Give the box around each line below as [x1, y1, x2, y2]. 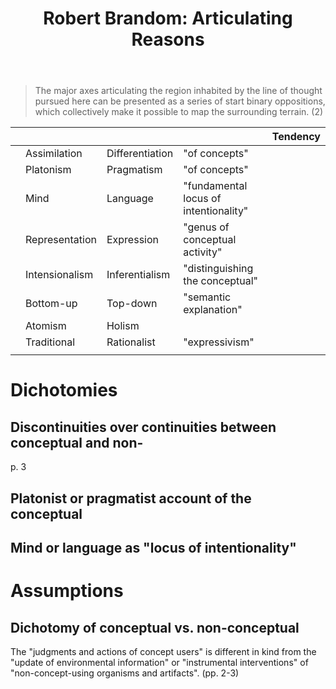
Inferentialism [106, 268, 171, 282]
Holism [106, 319, 140, 333]
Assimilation [25, 147, 83, 161]
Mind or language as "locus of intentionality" [10, 539, 297, 556]
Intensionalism [25, 268, 94, 282]
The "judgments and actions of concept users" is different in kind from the [10, 645, 317, 657]
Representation [25, 233, 97, 247]
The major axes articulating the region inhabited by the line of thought [34, 85, 323, 97]
